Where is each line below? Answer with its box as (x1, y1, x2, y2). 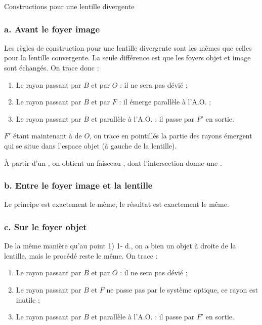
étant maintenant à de (13, 130, 82, 141)
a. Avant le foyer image (4, 22, 100, 35)
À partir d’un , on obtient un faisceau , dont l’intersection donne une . (4, 157, 222, 168)
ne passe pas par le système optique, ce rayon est (106, 284, 258, 295)
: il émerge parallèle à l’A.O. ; (119, 96, 211, 107)
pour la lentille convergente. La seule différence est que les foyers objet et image (4, 52, 251, 63)
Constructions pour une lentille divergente (4, 1, 135, 11)
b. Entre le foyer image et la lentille (4, 179, 153, 192)
